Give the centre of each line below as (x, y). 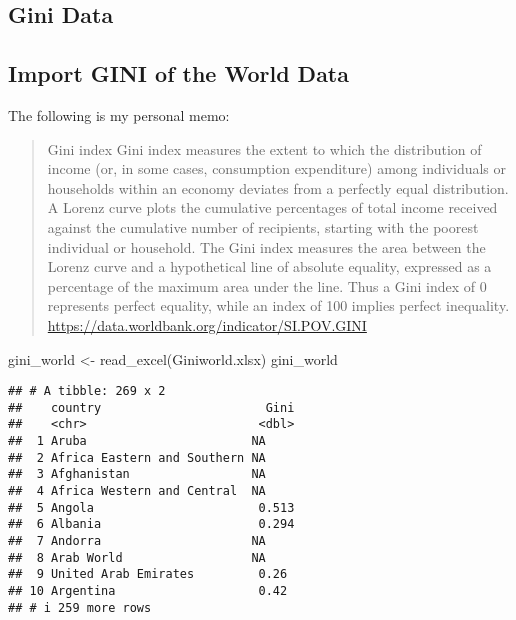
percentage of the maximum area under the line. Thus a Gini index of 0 (267, 285)
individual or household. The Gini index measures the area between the (266, 246)
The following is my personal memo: (119, 114)
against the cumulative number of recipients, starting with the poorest (263, 226)
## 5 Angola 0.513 (151, 507)
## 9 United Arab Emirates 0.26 (148, 574)
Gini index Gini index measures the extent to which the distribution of (264, 148)
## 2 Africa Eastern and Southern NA (137, 457)
